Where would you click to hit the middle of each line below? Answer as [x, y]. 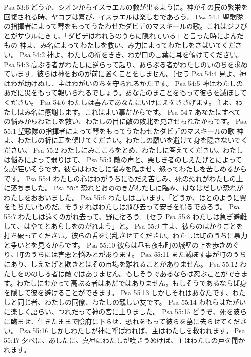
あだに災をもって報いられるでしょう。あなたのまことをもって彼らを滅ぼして [125, 93]
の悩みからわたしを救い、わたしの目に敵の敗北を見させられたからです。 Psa [125, 121]
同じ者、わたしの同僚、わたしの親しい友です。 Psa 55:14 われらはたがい [132, 302]
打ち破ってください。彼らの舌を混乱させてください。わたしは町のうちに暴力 [126, 235]
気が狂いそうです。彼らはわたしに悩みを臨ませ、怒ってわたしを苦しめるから [125, 169]
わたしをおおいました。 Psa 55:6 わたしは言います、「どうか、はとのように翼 [125, 197]
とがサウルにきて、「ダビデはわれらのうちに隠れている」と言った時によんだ [124, 35]
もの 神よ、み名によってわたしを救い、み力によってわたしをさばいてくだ [120, 45]
